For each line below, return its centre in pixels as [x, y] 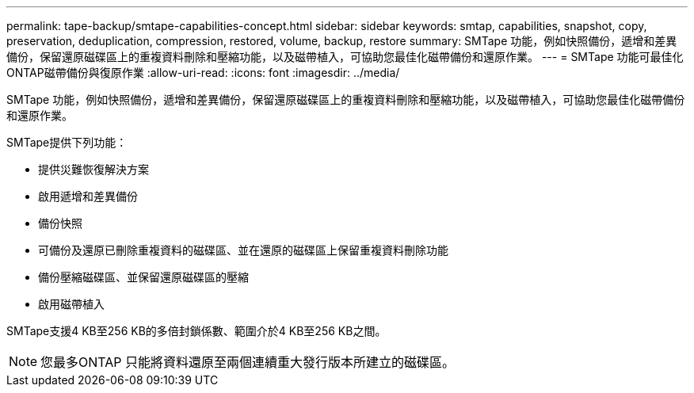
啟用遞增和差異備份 [88, 196]
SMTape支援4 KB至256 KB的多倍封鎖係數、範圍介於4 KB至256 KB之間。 [196, 331]
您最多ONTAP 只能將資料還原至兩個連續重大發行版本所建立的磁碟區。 [248, 362]
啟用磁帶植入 [71, 304]
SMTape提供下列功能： [67, 142]
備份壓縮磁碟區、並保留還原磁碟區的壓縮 [143, 277]
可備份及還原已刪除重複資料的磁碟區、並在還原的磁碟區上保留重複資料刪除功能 [243, 250]
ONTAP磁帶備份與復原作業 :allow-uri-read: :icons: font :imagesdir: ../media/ [203, 72]
